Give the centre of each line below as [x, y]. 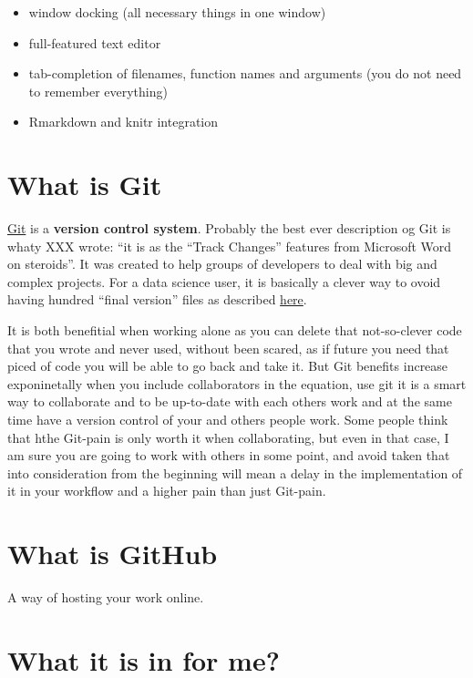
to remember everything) [98, 91]
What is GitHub [113, 554]
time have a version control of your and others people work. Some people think [228, 420]
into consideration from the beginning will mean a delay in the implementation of [235, 473]
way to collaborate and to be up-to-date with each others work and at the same [230, 401]
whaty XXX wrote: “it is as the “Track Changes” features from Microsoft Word [230, 246]
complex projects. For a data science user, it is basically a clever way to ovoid [224, 281]
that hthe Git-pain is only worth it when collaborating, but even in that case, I [228, 437]
